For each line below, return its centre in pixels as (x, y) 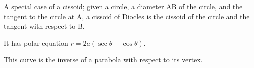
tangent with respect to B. (44, 26)
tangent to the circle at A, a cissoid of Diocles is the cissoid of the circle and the (127, 16)
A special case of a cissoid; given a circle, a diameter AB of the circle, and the (123, 6)
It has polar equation (36, 43)
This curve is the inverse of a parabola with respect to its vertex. (103, 60)
